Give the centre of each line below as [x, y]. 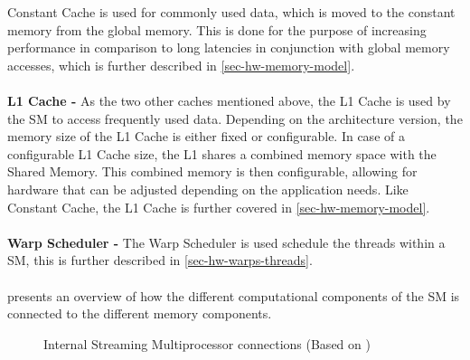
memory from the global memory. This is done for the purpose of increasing [217, 29]
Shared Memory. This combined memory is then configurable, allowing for [212, 171]
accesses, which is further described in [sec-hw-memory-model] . [181, 65]
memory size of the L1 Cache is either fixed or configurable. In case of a [206, 136]
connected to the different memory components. [140, 313]
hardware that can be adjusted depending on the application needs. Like [208, 189]
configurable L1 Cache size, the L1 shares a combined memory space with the [222, 153]
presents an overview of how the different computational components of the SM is [234, 295]
